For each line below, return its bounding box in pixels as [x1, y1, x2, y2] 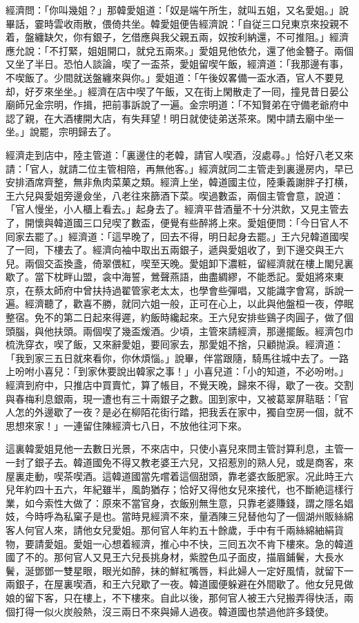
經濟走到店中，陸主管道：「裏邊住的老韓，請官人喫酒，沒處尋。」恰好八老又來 [6, 147, 353, 162]
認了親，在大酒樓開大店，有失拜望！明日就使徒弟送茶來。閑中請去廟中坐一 [6, 111, 344, 125]
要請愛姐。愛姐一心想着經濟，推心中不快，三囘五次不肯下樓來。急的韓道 [24, 536, 353, 550]
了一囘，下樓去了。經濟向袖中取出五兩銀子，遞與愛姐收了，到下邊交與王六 [6, 242, 344, 257]
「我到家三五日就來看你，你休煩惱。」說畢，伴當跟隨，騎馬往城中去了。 [6, 350, 329, 365]
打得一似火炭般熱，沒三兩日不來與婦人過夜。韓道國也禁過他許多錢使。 [14, 604, 334, 618]
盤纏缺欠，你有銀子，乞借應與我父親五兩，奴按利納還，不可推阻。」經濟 [24, 30, 349, 44]
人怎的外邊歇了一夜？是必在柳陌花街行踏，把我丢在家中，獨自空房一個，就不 [6, 405, 353, 419]
